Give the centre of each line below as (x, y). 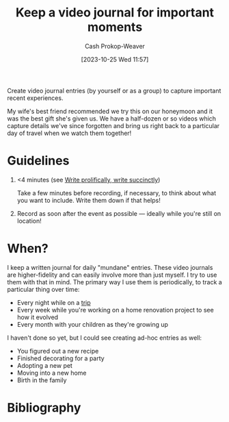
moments (115, 27)
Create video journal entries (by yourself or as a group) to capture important (114, 90)
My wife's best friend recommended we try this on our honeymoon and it (110, 111)
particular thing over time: (43, 289)
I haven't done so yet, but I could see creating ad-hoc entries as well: (105, 338)
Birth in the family (42, 380)
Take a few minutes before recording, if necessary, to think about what (117, 193)
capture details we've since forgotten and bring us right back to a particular (113, 125)
